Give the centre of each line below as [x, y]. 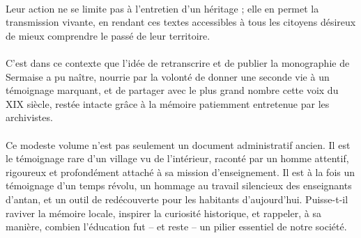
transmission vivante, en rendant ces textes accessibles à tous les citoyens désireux [181, 22]
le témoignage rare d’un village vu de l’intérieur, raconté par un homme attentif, [177, 158]
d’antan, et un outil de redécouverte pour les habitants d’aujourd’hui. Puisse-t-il [177, 199]
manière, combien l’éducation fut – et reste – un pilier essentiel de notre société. [176, 227]
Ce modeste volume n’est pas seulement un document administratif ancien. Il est [178, 144]
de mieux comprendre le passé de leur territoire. [108, 35]
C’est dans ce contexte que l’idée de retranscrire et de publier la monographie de [178, 62]
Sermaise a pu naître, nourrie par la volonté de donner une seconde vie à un [168, 76]
